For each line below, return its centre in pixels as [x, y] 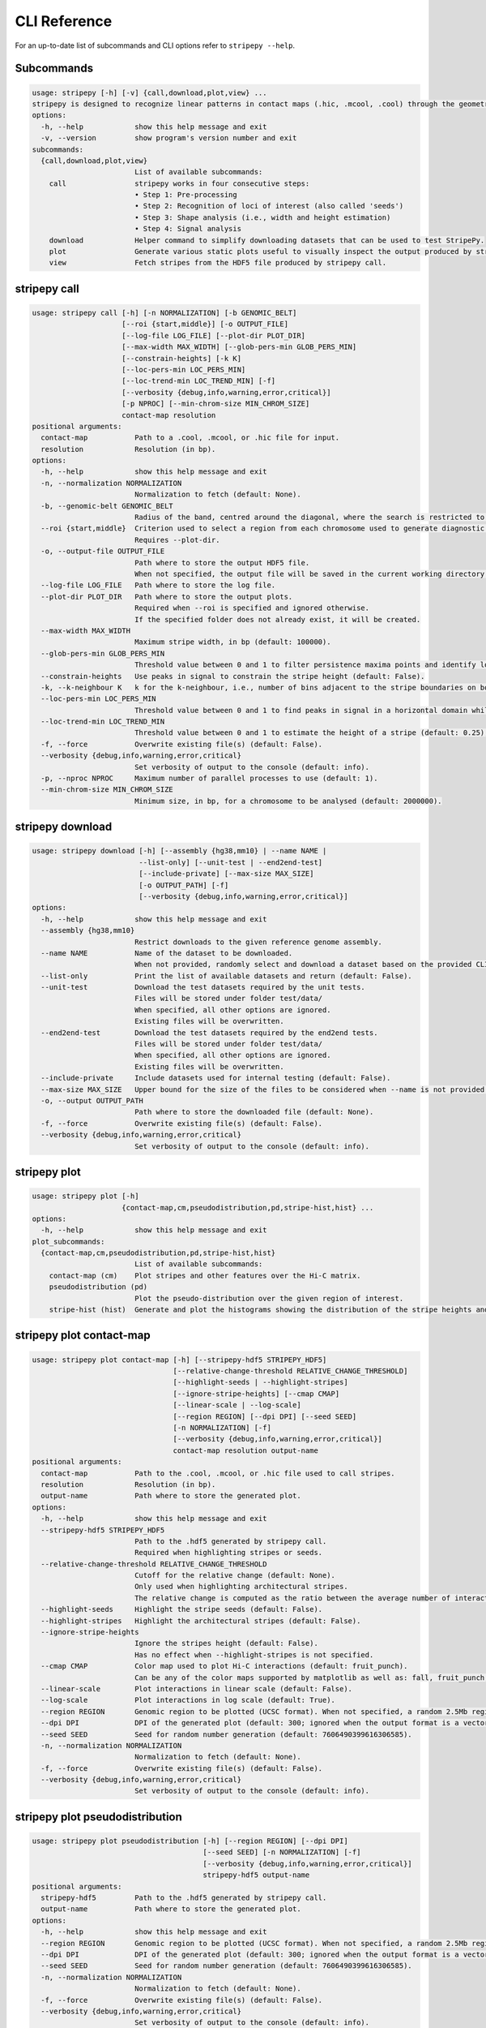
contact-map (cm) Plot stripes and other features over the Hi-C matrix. [205, 1275]
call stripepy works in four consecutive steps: [179, 183]
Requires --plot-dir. [177, 540]
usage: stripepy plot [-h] [85, 1196]
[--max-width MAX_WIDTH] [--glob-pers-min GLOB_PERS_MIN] [239, 347]
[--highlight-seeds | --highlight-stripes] [260, 1382]
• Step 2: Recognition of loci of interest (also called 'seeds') [269, 206]
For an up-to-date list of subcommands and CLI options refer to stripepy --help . [155, 45]
